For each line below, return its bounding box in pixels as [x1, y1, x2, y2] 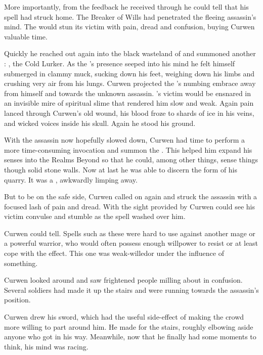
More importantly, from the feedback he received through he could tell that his [4, 2, 249, 12]
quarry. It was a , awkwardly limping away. [4, 174, 138, 185]
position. [4, 294, 31, 305]
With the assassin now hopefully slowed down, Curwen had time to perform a [4, 135, 245, 145]
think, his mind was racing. [4, 341, 89, 351]
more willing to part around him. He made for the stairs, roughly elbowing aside [4, 321, 253, 332]
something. [4, 257, 38, 268]
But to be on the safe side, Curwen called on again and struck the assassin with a [4, 191, 257, 202]
